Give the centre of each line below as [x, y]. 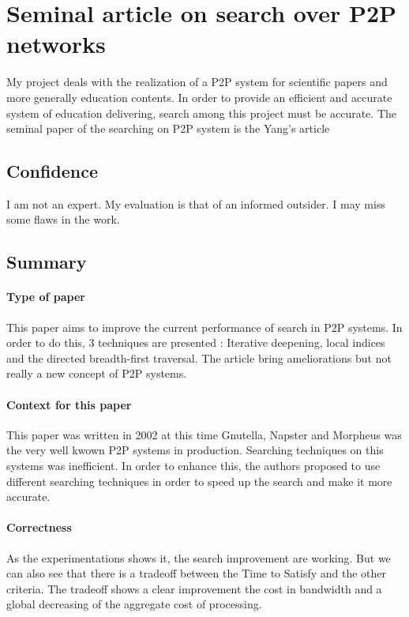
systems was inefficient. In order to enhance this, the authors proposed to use [193, 466]
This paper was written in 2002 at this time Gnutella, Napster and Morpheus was [204, 434]
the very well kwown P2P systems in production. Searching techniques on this [195, 450]
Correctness [39, 527]
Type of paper [46, 297]
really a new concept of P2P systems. [97, 373]
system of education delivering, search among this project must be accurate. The [202, 113]
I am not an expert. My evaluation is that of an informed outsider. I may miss [196, 203]
